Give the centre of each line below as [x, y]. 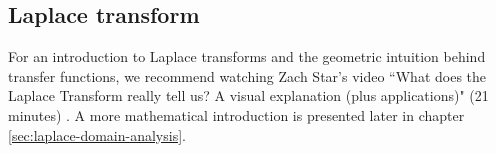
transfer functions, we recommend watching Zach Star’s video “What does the [247, 75]
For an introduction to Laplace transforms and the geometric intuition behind [247, 56]
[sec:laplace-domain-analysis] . [97, 134]
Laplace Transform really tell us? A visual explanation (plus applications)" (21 [248, 95]
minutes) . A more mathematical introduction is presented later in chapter [236, 114]
